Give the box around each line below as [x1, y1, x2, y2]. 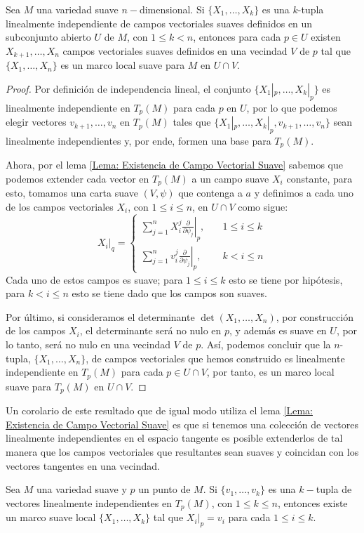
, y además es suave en [229, 323, 327, 338]
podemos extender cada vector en [6, 171, 149, 185]
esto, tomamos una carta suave [6, 185, 138, 200]
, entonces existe [277, 495, 348, 510]
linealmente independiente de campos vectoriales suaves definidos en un [6, 15, 313, 30]
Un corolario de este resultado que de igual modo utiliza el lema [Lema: [6, 403, 313, 418]
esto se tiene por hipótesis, [229, 272, 343, 287]
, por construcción [276, 309, 353, 324]
